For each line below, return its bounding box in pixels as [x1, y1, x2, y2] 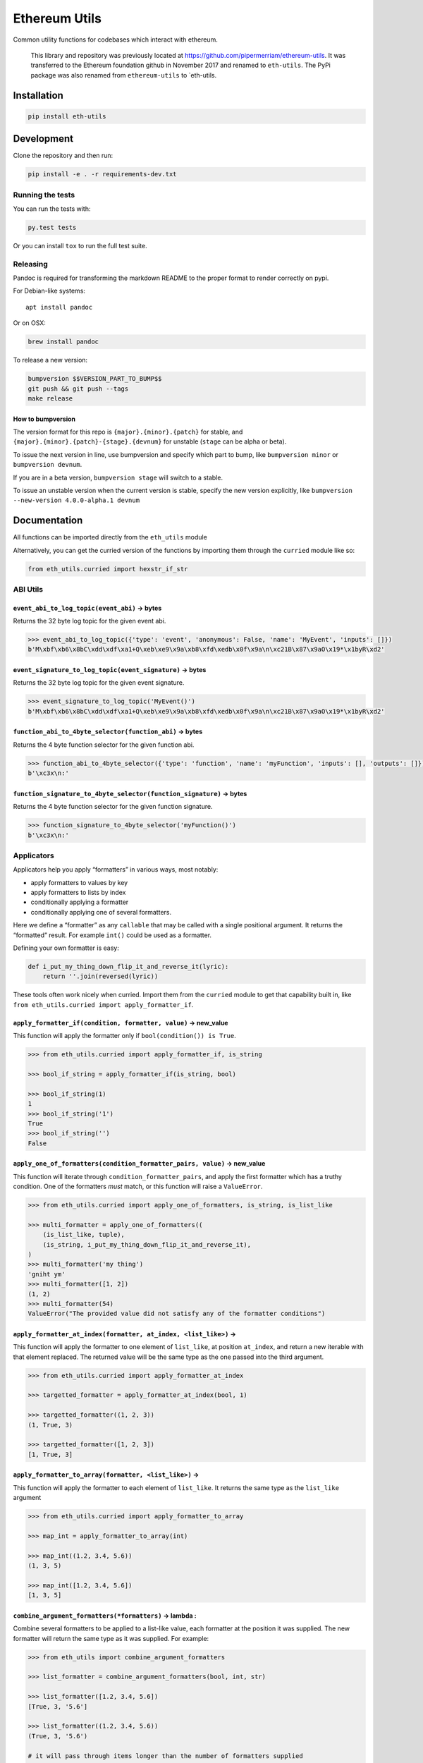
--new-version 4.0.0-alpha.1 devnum [13, 496, 140, 504]
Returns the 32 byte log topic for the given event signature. [13, 678, 185, 687]
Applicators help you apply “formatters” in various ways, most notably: [13, 865, 219, 874]
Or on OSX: [13, 319, 46, 327]
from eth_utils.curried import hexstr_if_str [27, 565, 188, 573]
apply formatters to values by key [30, 878, 128, 886]
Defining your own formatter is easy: [13, 944, 119, 952]
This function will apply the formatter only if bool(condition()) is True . [13, 1032, 236, 1040]
